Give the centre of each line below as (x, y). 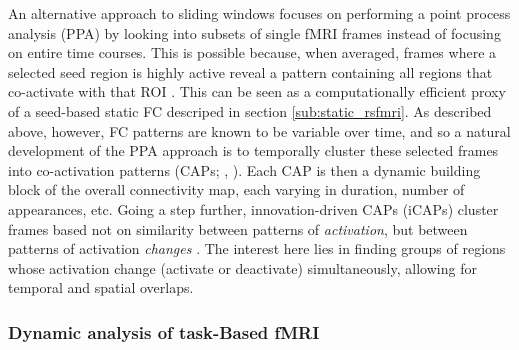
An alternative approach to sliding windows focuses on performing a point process (259, 13)
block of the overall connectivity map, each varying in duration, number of (236, 189)
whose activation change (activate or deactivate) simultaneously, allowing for (242, 267)
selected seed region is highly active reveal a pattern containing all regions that (250, 71)
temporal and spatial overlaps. (101, 287)
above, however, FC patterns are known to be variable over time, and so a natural (259, 130)
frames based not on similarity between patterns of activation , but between (238, 228)
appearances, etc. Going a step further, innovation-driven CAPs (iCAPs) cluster (253, 208)
